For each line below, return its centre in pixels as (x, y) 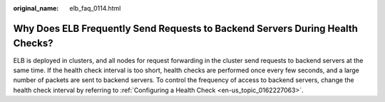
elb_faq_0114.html (95, 8)
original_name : (36, 8)
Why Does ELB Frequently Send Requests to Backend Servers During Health (185, 28)
